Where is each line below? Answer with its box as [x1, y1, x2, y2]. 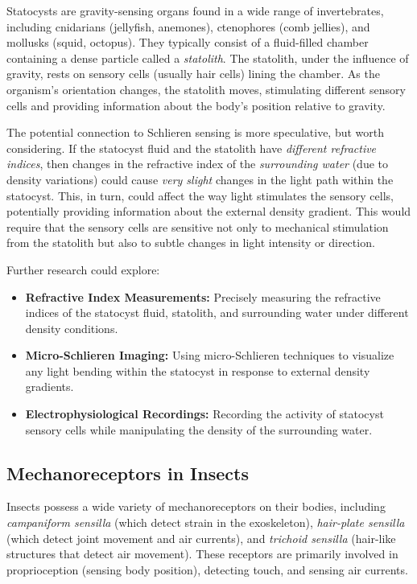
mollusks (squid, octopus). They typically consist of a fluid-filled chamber [6, 34, 369, 51]
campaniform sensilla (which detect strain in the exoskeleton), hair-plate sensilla [6, 514, 405, 531]
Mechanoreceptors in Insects [6, 460, 249, 485]
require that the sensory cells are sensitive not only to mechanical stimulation [6, 218, 389, 235]
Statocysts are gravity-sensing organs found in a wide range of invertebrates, [6, 2, 384, 19]
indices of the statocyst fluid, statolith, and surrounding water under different [25, 304, 409, 321]
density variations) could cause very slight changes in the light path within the [6, 171, 394, 187]
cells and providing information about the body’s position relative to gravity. [6, 97, 386, 113]
